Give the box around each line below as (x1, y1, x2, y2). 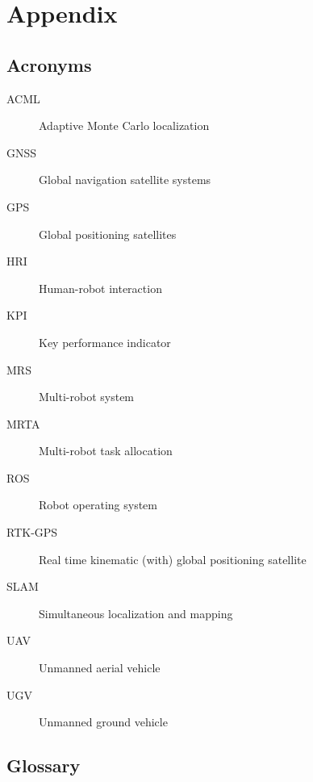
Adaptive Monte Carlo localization (39, 117, 210, 134)
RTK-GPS (6, 524, 58, 541)
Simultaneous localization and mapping (39, 604, 233, 621)
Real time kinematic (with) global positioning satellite (39, 550, 307, 567)
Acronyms (6, 52, 92, 77)
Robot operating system (39, 496, 157, 513)
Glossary (6, 753, 81, 778)
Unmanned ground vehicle (39, 713, 168, 730)
